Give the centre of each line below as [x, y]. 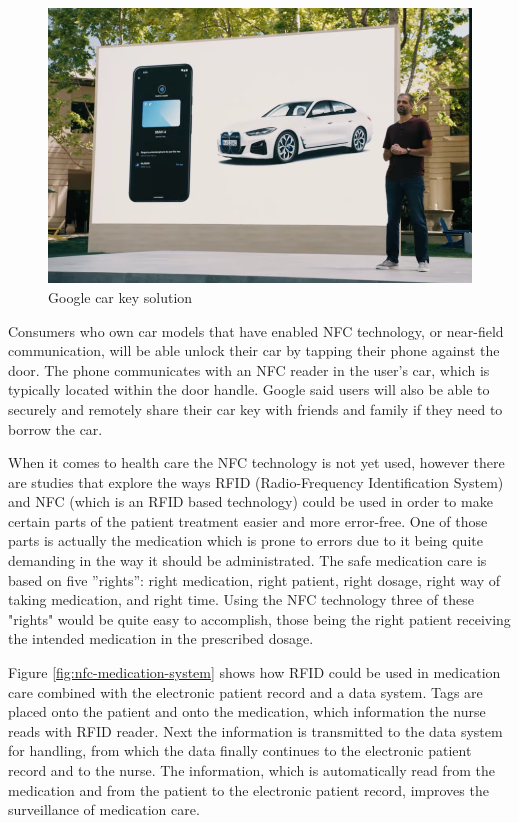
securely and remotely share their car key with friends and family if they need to [255, 408]
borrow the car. [55, 428]
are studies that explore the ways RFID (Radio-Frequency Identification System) [256, 481]
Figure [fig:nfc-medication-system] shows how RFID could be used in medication [254, 672]
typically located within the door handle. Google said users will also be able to [249, 389]
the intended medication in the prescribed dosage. [161, 638]
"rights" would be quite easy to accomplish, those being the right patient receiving [259, 618]
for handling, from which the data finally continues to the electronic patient [240, 750]
